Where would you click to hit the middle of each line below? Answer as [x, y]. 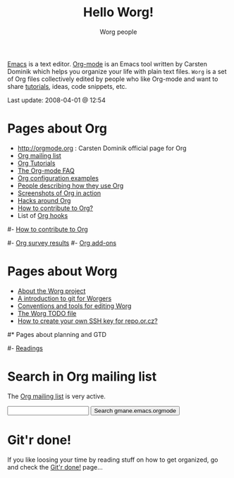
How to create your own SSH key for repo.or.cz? [87, 321]
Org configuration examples [58, 178]
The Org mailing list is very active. [56, 396]
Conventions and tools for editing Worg [74, 306]
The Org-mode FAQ [46, 171]
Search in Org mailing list [82, 376]
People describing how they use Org [70, 185]
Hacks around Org [44, 200]
